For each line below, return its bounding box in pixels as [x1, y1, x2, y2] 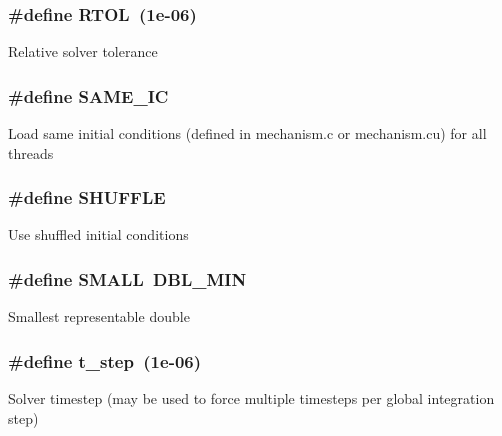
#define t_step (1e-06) [8, 348, 202, 373]
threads [8, 142, 54, 163]
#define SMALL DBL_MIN [8, 266, 247, 291]
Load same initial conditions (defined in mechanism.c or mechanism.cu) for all [8, 123, 487, 144]
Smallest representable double [8, 306, 190, 327]
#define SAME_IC [8, 83, 169, 108]
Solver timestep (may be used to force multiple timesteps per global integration [8, 388, 495, 409]
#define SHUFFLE [8, 185, 166, 210]
